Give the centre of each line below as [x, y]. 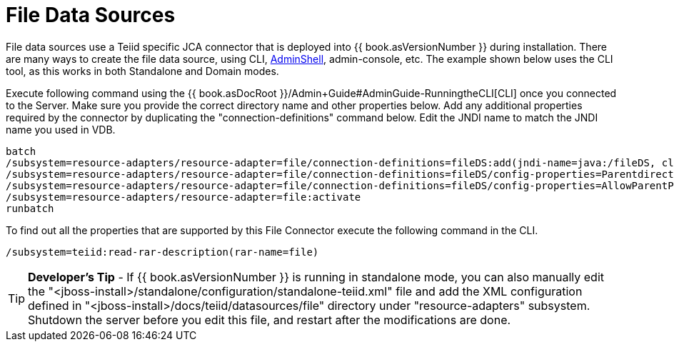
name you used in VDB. [61, 129]
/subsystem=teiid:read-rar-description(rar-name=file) [162, 252]
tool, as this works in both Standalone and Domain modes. [142, 71]
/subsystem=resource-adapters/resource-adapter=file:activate [183, 197]
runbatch [30, 208]
